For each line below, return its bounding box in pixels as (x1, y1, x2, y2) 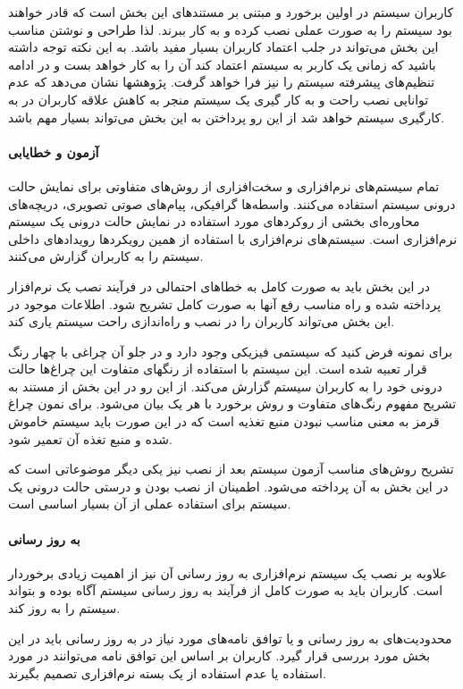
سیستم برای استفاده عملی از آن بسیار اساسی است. (8, 494, 291, 513)
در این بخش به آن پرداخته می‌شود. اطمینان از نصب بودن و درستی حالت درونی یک (8, 476, 449, 495)
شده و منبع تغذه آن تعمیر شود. (8, 429, 173, 448)
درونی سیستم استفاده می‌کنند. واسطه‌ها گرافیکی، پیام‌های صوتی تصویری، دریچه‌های (8, 194, 456, 213)
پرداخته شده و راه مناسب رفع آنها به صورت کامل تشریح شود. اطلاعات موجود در (8, 294, 442, 313)
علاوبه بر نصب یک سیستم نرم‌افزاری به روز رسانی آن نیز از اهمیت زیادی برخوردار (8, 563, 448, 582)
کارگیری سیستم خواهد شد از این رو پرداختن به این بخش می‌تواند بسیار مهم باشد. (8, 107, 445, 126)
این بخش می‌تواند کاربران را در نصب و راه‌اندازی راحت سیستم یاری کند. (8, 312, 395, 331)
